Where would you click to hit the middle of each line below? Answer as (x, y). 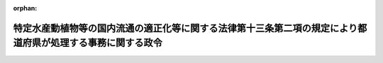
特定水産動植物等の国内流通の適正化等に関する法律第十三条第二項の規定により (185, 28)
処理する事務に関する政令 (106, 43)
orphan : (25, 8)
